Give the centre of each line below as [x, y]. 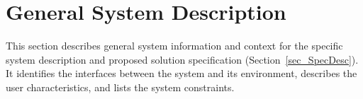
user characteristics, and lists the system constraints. [120, 87]
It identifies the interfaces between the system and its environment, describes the [181, 73]
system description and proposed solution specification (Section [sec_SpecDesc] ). [182, 59]
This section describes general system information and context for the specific [174, 46]
